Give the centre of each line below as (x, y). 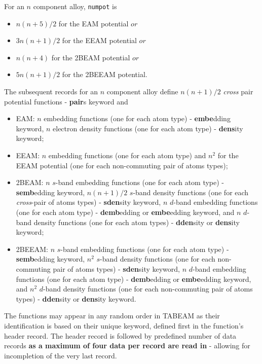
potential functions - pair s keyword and (66, 101)
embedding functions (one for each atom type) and (127, 155)
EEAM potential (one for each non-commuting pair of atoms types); (122, 165)
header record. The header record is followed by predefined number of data (120, 335)
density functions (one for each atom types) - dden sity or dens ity (137, 222)
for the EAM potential (93, 23)
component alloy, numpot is (75, 6)
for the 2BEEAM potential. (105, 74)
